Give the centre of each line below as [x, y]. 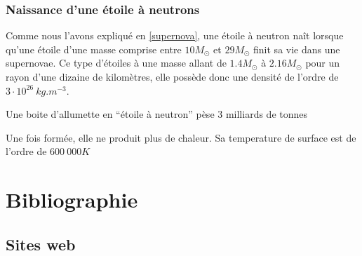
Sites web [41, 244]
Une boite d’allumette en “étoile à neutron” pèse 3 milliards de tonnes [157, 114]
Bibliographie [72, 200]
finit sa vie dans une [297, 49]
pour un [323, 63]
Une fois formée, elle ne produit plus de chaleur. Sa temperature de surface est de [181, 137]
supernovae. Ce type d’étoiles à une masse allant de [116, 63]
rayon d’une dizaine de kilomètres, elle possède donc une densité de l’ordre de [172, 76]
